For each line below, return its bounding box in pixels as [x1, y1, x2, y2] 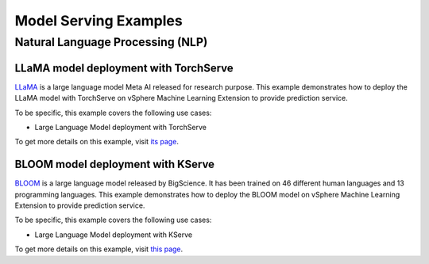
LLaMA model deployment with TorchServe [14, 61, 234, 75]
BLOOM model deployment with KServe [14, 158, 214, 171]
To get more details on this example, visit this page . [14, 244, 184, 254]
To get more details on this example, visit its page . [14, 137, 179, 147]
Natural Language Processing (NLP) [14, 35, 208, 49]
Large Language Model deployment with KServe [34, 230, 193, 239]
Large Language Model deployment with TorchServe [34, 122, 207, 132]
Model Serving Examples [14, 12, 183, 29]
